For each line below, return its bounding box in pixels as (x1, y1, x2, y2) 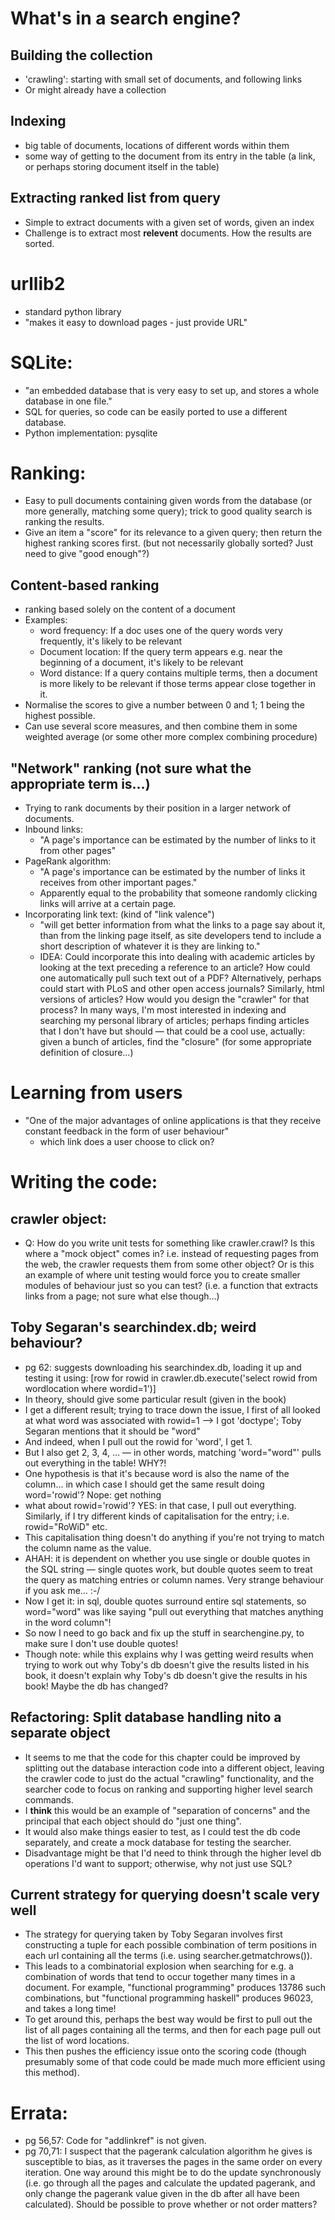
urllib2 (10, 272, 66, 295)
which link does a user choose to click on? (39, 1136, 215, 1147)
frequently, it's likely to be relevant (39, 635, 183, 647)
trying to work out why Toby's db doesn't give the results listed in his (24, 1658, 310, 1671)
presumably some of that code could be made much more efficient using (24, 2056, 326, 2068)
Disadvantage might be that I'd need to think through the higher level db (24, 1847, 322, 1859)
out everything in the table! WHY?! (24, 1457, 167, 1469)
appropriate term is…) (10, 775, 151, 792)
